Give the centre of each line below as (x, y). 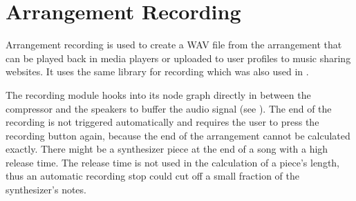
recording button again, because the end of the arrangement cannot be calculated (178, 135)
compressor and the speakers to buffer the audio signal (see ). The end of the (169, 108)
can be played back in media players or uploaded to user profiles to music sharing (178, 58)
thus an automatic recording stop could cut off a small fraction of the (153, 176)
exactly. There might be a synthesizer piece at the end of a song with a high (167, 149)
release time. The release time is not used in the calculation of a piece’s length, (172, 162)
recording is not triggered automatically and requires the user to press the (162, 122)
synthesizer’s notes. (46, 190)
